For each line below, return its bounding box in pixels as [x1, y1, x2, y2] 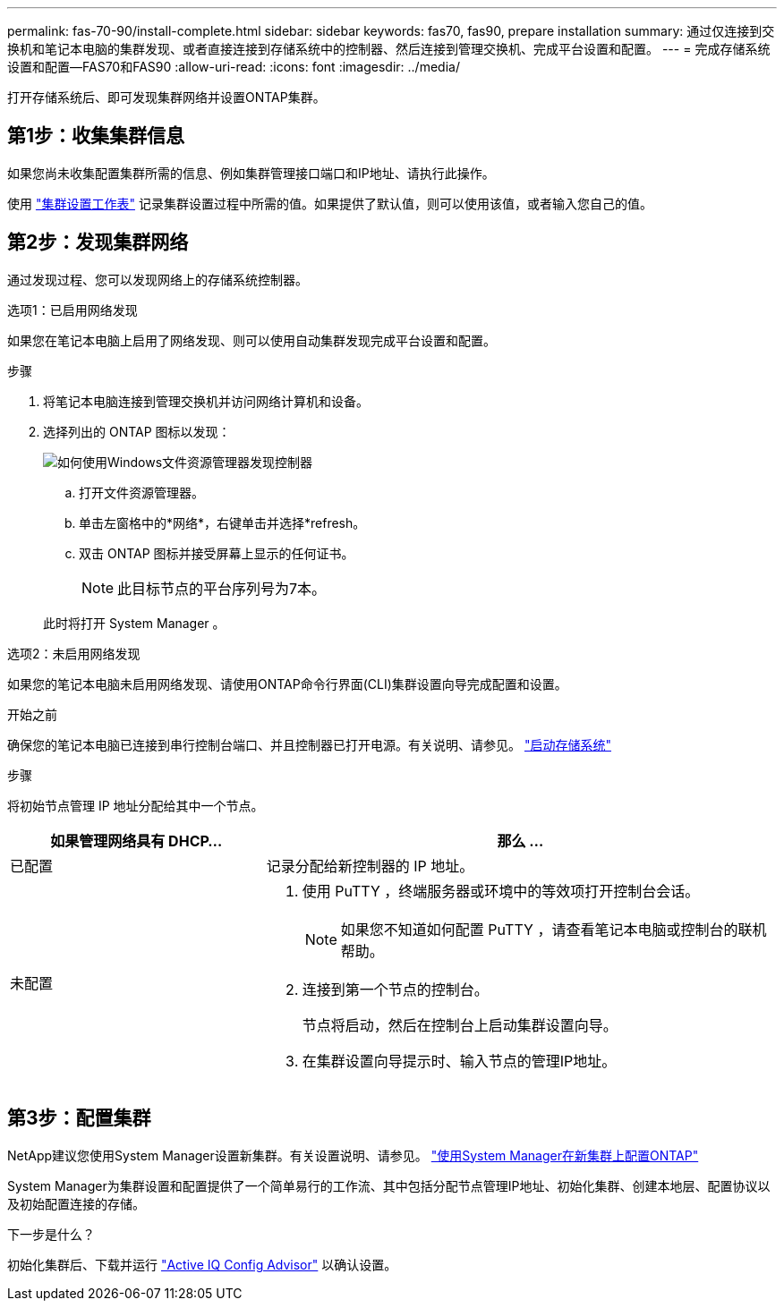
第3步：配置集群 [7, 1107, 151, 1130]
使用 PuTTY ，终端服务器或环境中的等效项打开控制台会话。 [302, 881, 700, 900]
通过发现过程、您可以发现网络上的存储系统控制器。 [7, 271, 308, 287]
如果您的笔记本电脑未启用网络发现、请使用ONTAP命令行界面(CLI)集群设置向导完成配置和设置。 [7, 675, 567, 692]
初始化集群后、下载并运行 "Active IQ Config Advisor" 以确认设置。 [7, 1256, 397, 1272]
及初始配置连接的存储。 [7, 1195, 145, 1211]
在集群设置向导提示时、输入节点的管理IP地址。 [302, 1051, 617, 1070]
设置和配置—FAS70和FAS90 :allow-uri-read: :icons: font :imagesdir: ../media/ [7, 59, 460, 74]
